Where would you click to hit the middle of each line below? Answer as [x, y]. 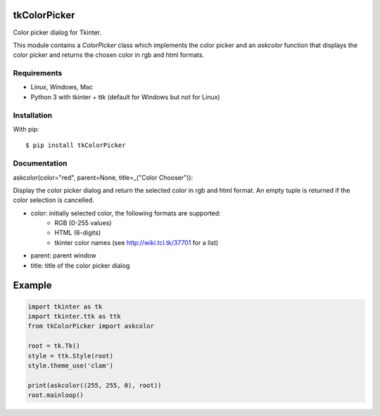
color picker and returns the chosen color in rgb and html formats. [109, 55]
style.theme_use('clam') [71, 365]
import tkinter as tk [65, 307]
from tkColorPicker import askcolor [91, 326]
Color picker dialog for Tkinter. [57, 32]
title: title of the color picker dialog [80, 265]
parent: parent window [63, 256]
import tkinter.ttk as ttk [74, 316]
